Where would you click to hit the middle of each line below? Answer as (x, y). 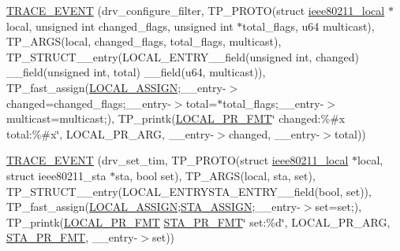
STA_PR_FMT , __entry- (72, 237)
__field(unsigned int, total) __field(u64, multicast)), (136, 72)
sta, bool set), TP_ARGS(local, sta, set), (215, 175)
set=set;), (338, 207)
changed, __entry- (274, 133)
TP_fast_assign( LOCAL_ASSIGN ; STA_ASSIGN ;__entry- (153, 207)
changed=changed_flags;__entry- (89, 103)
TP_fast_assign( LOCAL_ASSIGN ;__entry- (116, 87)
